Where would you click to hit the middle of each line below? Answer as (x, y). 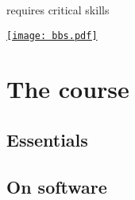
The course (68, 89)
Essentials (47, 140)
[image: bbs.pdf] (52, 35)
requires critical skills (58, 10)
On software (57, 186)
